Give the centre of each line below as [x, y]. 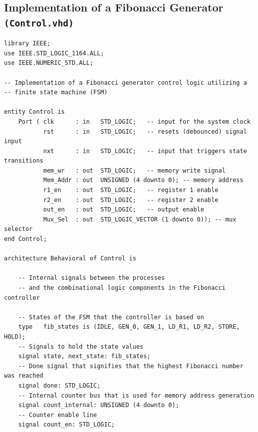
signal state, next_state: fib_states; [84, 356]
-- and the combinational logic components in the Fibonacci [122, 288]
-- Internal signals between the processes [92, 278]
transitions [24, 161]
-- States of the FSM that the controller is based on [111, 317]
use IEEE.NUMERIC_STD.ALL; [49, 63]
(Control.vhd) [39, 23]
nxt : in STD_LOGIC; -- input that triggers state [145, 151]
